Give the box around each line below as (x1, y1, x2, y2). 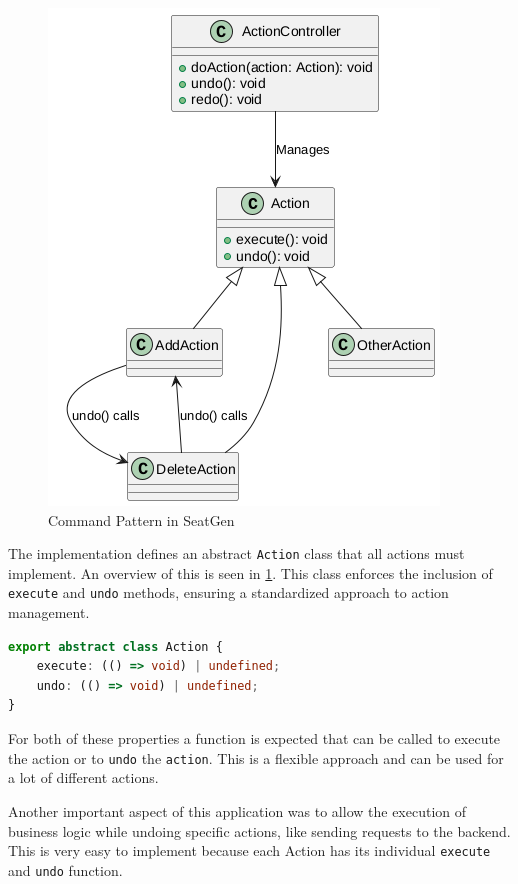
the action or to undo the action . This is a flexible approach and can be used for (8, 747, 504, 768)
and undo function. (8, 859, 123, 880)
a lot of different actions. (8, 767, 159, 788)
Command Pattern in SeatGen (48, 509, 235, 530)
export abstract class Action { (8, 639, 223, 654)
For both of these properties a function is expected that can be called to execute (8, 728, 501, 749)
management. (8, 602, 90, 623)
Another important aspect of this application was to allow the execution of (8, 800, 467, 821)
